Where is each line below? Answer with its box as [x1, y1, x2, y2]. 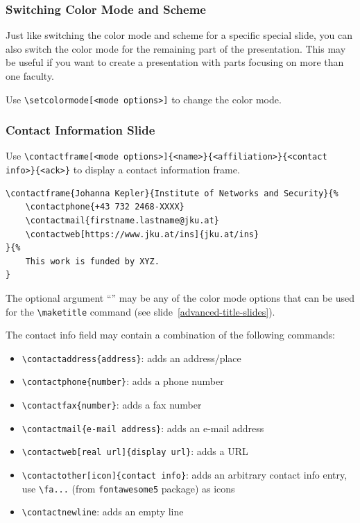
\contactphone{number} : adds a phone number [22, 374, 224, 388]
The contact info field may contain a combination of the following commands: [6, 327, 335, 342]
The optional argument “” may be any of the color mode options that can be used [6, 290, 355, 305]
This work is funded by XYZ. [25, 256, 160, 266]
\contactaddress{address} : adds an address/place [22, 350, 241, 365]
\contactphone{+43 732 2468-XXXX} [25, 202, 185, 212]
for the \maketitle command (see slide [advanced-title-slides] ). [6, 304, 275, 318]
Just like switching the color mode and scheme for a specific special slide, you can [6, 28, 353, 42]
